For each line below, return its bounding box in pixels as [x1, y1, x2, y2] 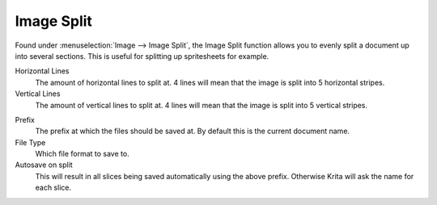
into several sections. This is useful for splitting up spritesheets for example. [15, 51, 269, 61]
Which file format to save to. [35, 149, 129, 159]
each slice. [35, 182, 72, 193]
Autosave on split [15, 160, 73, 169]
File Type [15, 137, 46, 147]
